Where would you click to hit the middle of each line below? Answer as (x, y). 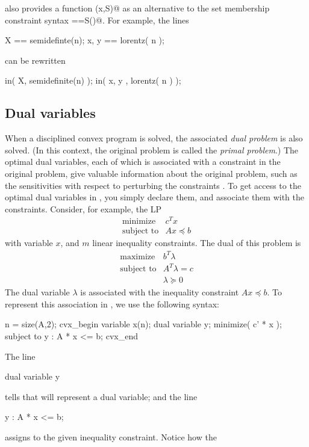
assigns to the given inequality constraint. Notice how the (111, 436)
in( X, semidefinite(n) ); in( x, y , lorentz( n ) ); (93, 80)
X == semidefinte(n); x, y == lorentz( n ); (85, 40)
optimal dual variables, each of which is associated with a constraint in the (143, 162)
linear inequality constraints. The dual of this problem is (197, 243)
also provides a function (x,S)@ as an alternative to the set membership (137, 8)
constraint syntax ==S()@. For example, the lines (97, 20)
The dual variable (37, 292)
